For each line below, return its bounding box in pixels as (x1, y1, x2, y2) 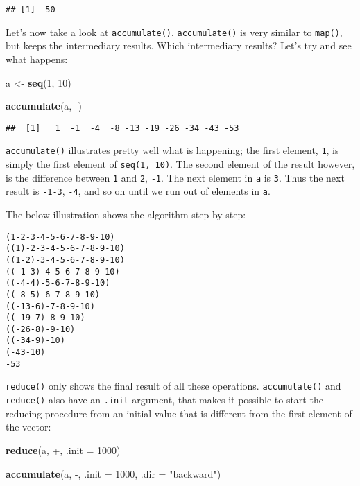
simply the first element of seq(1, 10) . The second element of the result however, (6, 157, 355, 171)
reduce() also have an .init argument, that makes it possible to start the (6, 392, 323, 407)
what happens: (6, 51, 68, 66)
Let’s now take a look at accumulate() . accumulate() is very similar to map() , (6, 24, 343, 39)
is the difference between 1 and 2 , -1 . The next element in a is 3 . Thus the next (6, 170, 345, 184)
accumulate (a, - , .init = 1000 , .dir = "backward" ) (6, 466, 221, 480)
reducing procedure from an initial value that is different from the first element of (6, 406, 352, 420)
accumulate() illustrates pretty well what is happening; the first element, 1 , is (6, 143, 339, 157)
